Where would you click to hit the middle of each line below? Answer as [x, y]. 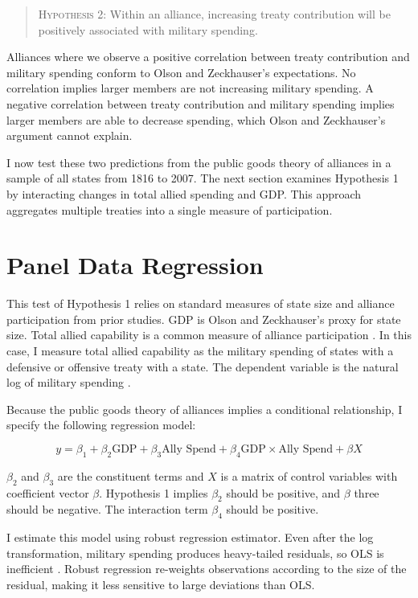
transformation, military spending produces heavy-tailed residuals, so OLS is [195, 553]
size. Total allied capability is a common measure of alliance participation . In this [209, 335]
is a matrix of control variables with [309, 475]
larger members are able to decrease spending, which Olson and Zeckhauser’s [196, 119]
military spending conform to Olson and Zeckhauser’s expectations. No [181, 72]
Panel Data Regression [135, 265]
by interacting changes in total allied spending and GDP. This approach [184, 193]
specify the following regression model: [101, 425]
